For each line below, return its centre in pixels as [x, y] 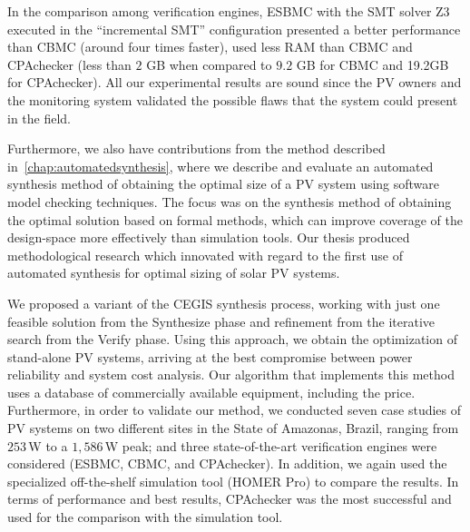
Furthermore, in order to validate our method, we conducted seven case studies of [235, 410]
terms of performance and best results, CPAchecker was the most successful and [230, 499]
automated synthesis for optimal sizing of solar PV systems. [174, 273]
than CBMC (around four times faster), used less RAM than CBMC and [210, 47]
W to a [48, 445]
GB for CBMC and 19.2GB [372, 64]
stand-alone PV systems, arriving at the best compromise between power [210, 356]
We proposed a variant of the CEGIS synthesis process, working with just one [224, 303]
